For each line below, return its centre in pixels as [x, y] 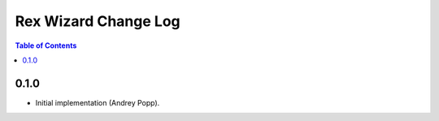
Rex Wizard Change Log [98, 21]
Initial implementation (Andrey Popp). [98, 102]
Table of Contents [46, 45]
